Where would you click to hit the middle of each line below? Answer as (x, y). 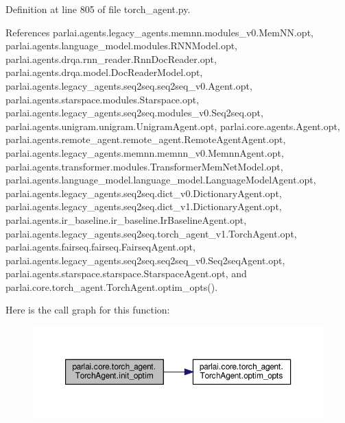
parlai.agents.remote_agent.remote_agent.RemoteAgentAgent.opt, (146, 139)
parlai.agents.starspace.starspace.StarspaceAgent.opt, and (126, 273)
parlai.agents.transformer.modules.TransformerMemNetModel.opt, (144, 166)
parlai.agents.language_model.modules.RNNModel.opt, (122, 46)
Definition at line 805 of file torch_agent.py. (98, 9)
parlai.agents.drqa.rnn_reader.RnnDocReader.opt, (111, 59)
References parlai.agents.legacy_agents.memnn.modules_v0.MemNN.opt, (159, 32)
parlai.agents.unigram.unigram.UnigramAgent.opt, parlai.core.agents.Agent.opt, (173, 126)
